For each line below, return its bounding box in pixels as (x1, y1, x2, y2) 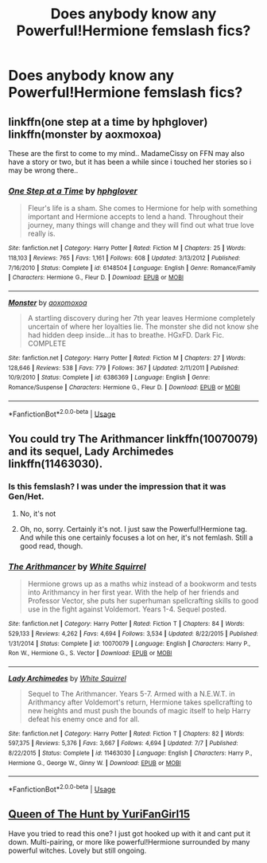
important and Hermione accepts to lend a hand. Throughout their (27, 212, 244, 221)
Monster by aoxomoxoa (8, 298, 87, 307)
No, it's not (19, 509, 56, 518)
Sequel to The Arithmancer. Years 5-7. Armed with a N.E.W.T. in (27, 689, 236, 698)
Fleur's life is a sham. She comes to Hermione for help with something (27, 204, 258, 213)
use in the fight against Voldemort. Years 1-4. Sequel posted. (27, 604, 227, 614)
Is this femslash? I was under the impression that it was (8, 481, 226, 492)
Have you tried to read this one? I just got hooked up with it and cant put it (8, 829, 250, 838)
